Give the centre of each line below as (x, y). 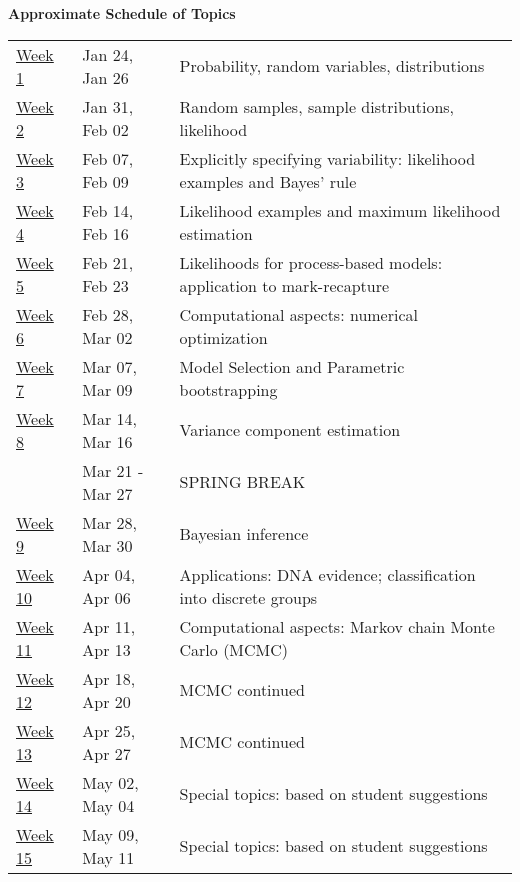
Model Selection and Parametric (292, 366)
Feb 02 (105, 129)
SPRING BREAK (242, 482)
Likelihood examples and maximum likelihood (340, 210)
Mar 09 (107, 389)
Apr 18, (109, 678)
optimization (223, 337)
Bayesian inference (244, 534)
